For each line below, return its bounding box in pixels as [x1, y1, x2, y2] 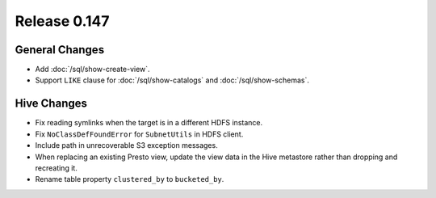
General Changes [15, 43, 105, 57]
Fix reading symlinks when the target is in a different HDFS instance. [35, 118, 263, 128]
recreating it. [35, 162, 78, 173]
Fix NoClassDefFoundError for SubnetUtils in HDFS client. [35, 129, 244, 139]
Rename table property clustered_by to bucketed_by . [35, 175, 224, 184]
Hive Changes [15, 97, 88, 111]
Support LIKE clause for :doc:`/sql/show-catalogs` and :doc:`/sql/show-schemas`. [35, 75, 310, 85]
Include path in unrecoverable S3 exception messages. [35, 141, 218, 150]
